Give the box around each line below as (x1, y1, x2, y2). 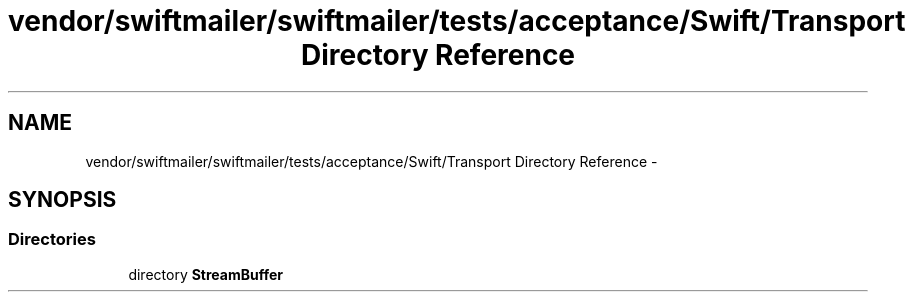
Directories (8, 229, 96, 250)
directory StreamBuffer (128, 265, 284, 283)
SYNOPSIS (8, 187, 117, 213)
